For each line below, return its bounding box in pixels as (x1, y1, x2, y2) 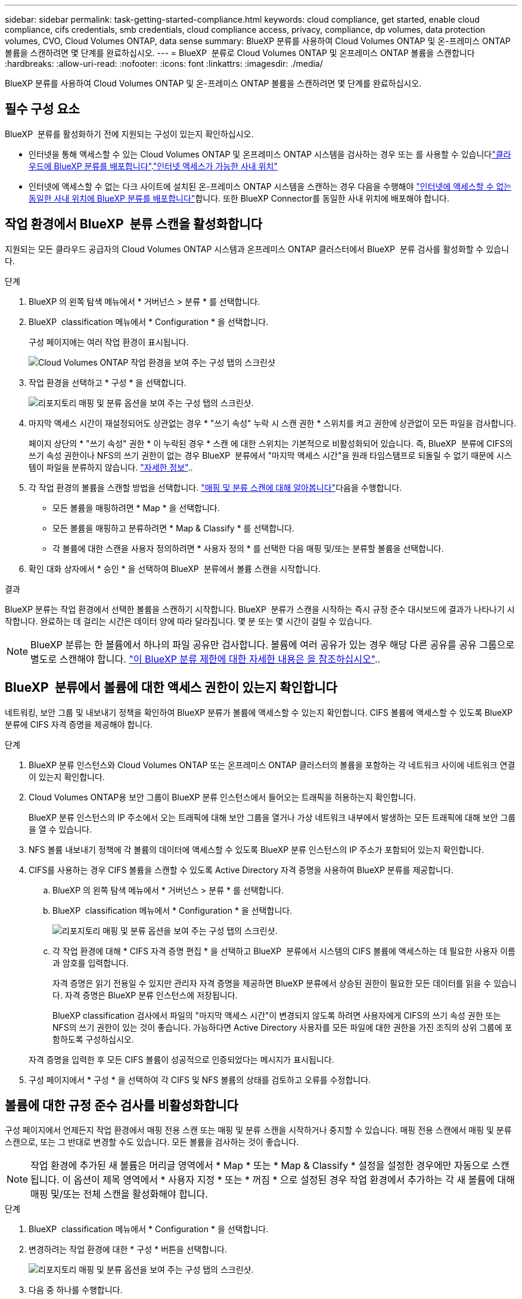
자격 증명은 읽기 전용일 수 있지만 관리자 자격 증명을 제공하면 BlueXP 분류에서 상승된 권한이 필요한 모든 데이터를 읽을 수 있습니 (52, 978, 517, 988)
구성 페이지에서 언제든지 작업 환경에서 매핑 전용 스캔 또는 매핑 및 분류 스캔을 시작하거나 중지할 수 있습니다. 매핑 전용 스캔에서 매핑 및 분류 (5, 1125, 512, 1136)
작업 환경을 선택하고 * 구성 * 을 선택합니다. (29, 377, 187, 388)
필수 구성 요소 (5, 101, 80, 117)
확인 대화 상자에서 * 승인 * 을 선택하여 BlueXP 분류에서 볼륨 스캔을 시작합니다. (29, 563, 321, 574)
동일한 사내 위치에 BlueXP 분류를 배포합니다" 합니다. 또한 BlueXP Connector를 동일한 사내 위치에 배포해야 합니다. (29, 193, 449, 203)
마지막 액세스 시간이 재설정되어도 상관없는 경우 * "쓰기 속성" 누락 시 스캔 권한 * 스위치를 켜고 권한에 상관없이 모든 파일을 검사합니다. (29, 417, 517, 428)
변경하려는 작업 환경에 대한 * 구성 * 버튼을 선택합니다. (29, 1244, 227, 1255)
